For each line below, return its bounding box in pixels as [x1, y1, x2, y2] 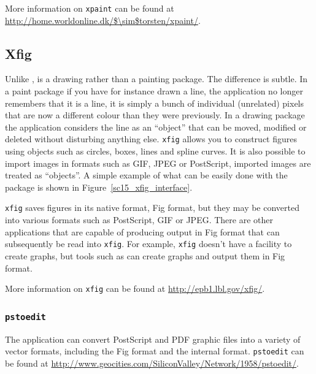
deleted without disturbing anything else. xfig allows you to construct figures [5, 132, 298, 145]
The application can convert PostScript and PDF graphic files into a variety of [5, 332, 301, 345]
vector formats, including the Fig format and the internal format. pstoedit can [5, 345, 304, 357]
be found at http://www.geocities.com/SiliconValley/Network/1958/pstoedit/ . [5, 356, 299, 369]
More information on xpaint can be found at [5, 2, 174, 14]
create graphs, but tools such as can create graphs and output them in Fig [5, 249, 285, 262]
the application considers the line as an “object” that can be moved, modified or [5, 120, 307, 133]
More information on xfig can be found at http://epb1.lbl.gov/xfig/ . [5, 282, 265, 295]
